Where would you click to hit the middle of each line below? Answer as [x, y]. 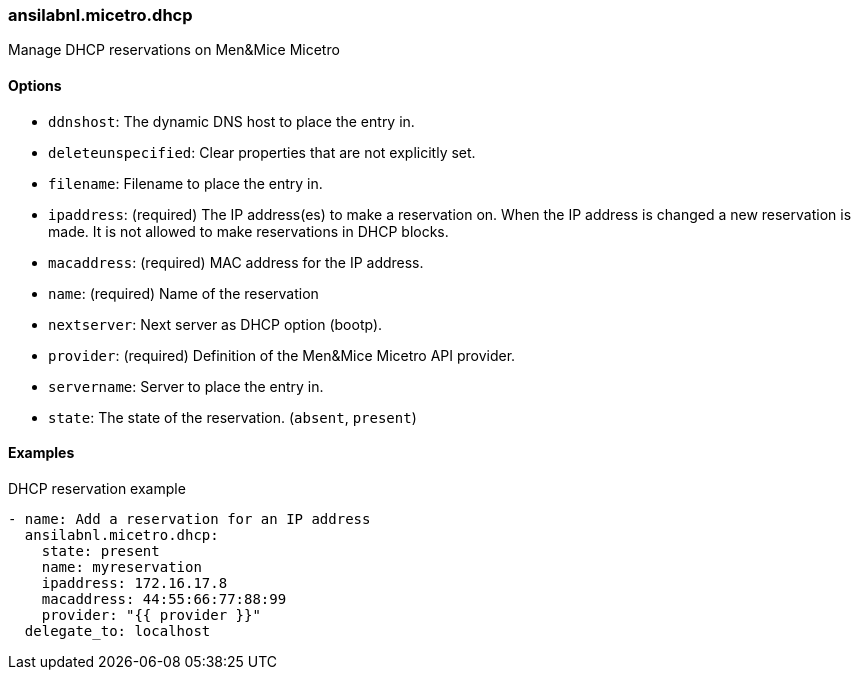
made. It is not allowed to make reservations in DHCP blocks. [248, 231]
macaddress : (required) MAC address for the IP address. [236, 262]
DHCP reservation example [97, 488]
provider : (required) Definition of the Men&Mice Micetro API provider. [282, 355]
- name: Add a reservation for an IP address [189, 518]
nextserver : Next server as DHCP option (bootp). [215, 324]
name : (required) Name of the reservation [183, 293]
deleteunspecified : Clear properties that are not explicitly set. [262, 152]
